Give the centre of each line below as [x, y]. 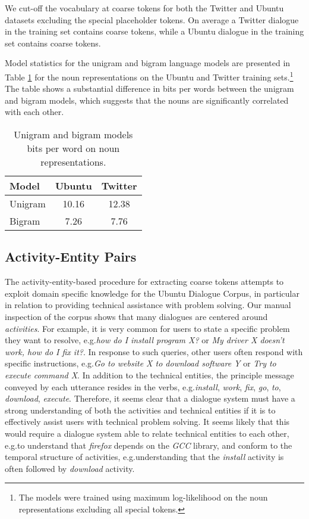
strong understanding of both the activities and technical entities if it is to [140, 410]
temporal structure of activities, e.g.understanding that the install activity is [144, 457]
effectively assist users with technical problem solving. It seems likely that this [147, 422]
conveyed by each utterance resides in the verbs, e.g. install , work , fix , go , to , [143, 386]
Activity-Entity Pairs [71, 257]
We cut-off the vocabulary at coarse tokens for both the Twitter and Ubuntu [144, 8]
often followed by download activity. [70, 468]
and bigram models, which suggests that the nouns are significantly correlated [147, 100]
